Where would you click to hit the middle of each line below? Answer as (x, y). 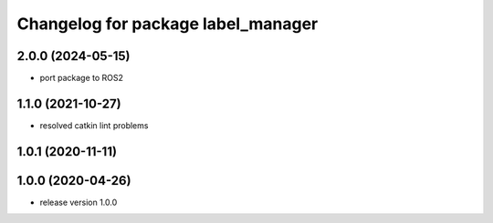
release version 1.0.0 (79, 202)
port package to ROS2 (81, 78)
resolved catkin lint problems (94, 125)
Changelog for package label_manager (168, 24)
